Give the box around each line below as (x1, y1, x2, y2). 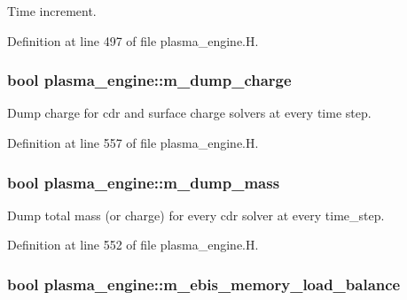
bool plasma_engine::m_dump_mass (7, 171, 280, 193)
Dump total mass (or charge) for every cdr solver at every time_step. (7, 205, 385, 224)
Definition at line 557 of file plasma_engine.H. (7, 134, 259, 151)
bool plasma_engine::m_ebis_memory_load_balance (7, 273, 401, 295)
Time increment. (7, 2, 97, 19)
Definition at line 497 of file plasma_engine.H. (7, 31, 259, 50)
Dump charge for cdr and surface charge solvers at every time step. (7, 104, 372, 122)
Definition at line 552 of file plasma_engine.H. (7, 235, 259, 254)
